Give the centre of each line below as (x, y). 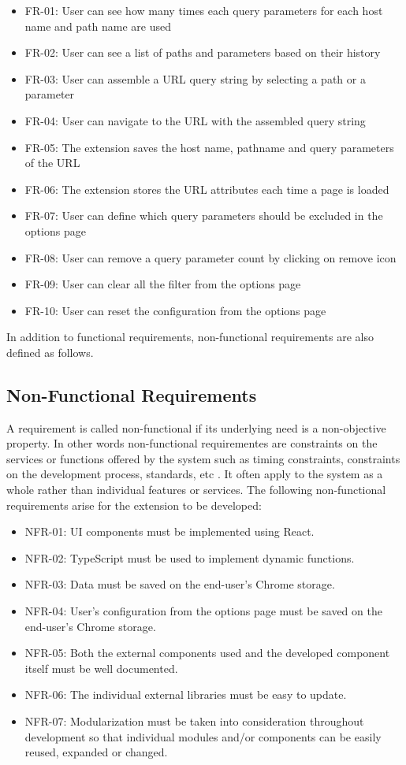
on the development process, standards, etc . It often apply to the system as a (195, 474)
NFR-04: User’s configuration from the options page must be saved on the (203, 611)
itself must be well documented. (101, 668)
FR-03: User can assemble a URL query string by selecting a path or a (195, 78)
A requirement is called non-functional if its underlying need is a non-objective (196, 427)
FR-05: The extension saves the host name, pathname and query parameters (209, 147)
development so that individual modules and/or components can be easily (203, 736)
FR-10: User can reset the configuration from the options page (175, 310)
